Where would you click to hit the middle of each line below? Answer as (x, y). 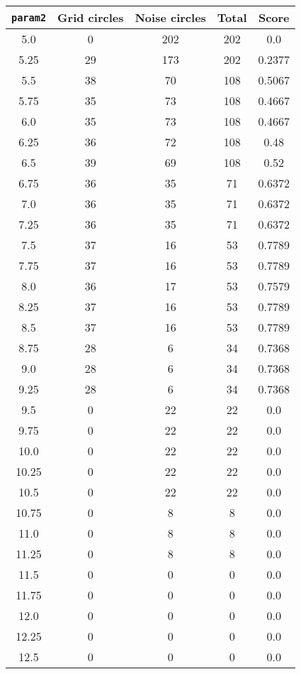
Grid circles (91, 17)
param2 (29, 17)
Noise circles (170, 17)
